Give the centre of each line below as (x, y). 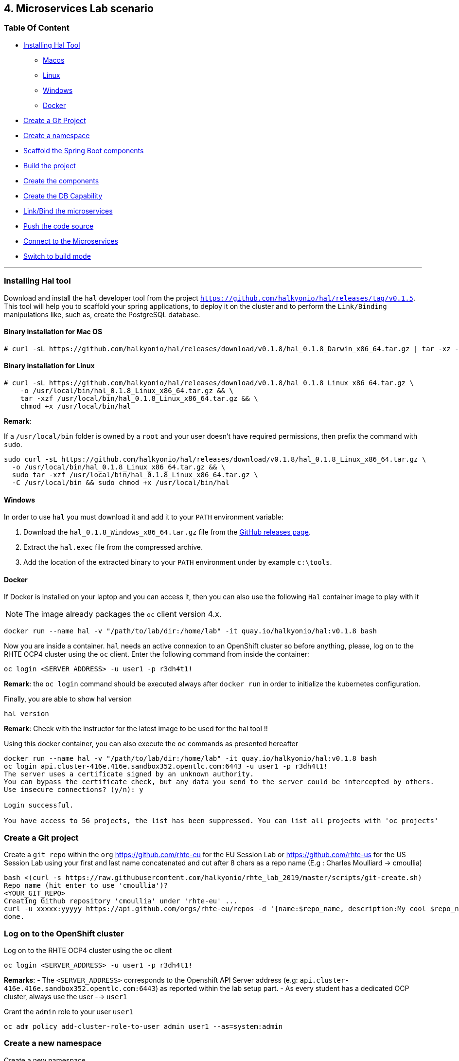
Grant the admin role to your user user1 (69, 1011)
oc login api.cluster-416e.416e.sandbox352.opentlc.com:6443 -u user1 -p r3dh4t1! (166, 766)
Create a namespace (57, 135)
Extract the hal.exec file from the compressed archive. (113, 547)
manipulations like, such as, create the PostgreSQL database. (102, 314)
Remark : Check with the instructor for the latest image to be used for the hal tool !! (136, 729)
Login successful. (39, 805)
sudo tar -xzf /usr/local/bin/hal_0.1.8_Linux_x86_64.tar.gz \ (135, 475)
